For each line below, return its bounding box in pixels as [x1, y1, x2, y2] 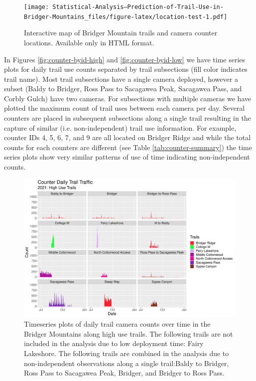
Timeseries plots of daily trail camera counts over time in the [24, 319, 211, 329]
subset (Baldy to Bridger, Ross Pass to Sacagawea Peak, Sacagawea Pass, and [4, 83, 242, 94]
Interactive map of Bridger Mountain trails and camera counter [24, 27, 218, 38]
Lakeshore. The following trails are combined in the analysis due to [24, 348, 229, 358]
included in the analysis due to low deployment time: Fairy [24, 338, 204, 349]
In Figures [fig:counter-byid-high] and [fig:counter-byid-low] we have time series [4, 54, 246, 64]
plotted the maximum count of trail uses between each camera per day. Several [4, 103, 245, 113]
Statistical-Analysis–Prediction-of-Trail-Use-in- [52, 3, 224, 10]
